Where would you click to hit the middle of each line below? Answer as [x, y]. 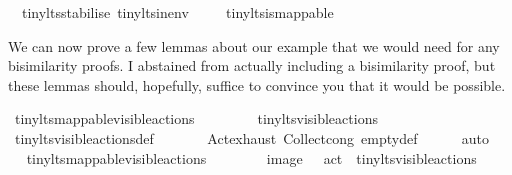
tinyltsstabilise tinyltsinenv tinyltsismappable [177, 12]
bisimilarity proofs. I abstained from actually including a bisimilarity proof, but [252, 65]
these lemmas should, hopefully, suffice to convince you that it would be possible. [257, 84]
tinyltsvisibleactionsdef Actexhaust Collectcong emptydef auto [251, 137]
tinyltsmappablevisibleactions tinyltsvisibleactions [196, 118]
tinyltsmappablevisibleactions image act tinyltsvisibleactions [251, 157]
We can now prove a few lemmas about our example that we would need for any [254, 45]
